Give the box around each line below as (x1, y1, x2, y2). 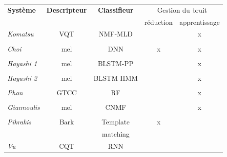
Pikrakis (7, 117, 32, 126)
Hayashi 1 (7, 58, 37, 68)
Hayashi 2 (7, 72, 37, 83)
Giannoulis (7, 102, 40, 112)
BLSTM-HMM (93, 72, 138, 83)
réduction (144, 17, 173, 27)
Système (7, 4, 36, 15)
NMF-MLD (99, 29, 133, 39)
